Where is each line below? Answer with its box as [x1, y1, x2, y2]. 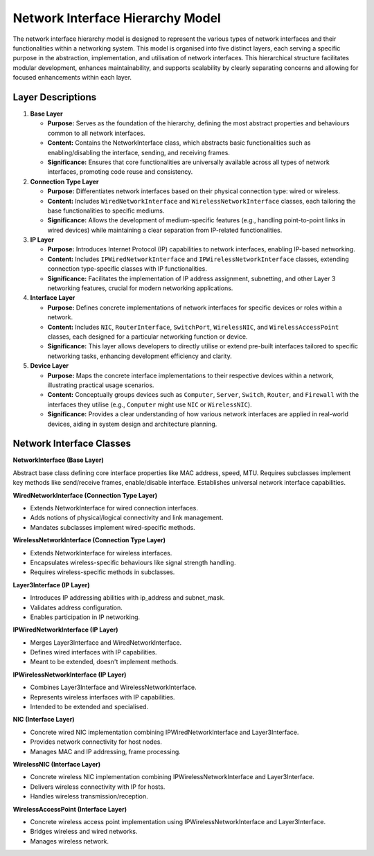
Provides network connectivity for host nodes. [30, 738, 163, 746]
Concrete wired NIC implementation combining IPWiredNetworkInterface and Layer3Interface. [30, 728, 299, 736]
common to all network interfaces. [47, 129, 145, 137]
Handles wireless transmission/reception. [30, 792, 148, 801]
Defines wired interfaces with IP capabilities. [30, 648, 157, 657]
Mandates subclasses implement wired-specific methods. [30, 523, 195, 531]
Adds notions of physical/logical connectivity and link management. [30, 513, 224, 522]
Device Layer [30, 362, 69, 370]
